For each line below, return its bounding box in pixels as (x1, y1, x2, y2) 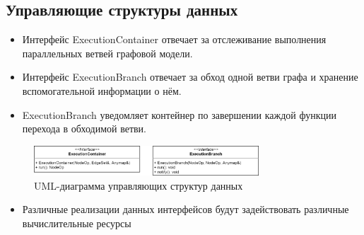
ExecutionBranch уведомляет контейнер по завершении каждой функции (22, 107, 337, 122)
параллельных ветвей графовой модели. (22, 45, 193, 60)
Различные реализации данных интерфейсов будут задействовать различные (22, 202, 349, 217)
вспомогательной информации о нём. (22, 83, 182, 98)
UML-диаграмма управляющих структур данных (34, 178, 243, 193)
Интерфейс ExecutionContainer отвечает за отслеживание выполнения (22, 32, 327, 47)
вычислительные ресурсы (22, 215, 131, 230)
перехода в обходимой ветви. (22, 121, 147, 136)
